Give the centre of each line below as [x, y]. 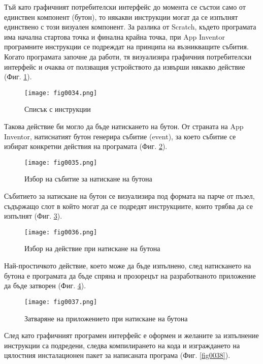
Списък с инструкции [58, 109]
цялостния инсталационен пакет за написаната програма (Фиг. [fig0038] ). [117, 355]
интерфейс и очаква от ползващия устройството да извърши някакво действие [125, 66]
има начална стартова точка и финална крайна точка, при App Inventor [114, 36]
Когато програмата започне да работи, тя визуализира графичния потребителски [128, 56]
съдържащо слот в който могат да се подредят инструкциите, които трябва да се [128, 206]
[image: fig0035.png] [61, 162]
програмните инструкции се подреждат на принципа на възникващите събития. [126, 47]
